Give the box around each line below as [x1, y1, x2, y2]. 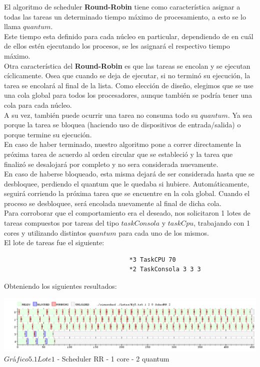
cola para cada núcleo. [4, 99, 72, 110]
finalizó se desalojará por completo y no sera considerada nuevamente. [4, 158, 218, 169]
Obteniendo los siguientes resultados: [4, 281, 117, 291]
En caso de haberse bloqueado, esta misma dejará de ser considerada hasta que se [4, 168, 254, 179]
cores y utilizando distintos [4, 227, 86, 238]
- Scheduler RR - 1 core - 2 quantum [57, 353, 169, 363]
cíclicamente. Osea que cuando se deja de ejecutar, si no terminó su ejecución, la [4, 70, 250, 81]
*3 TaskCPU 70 [129, 256, 176, 263]
